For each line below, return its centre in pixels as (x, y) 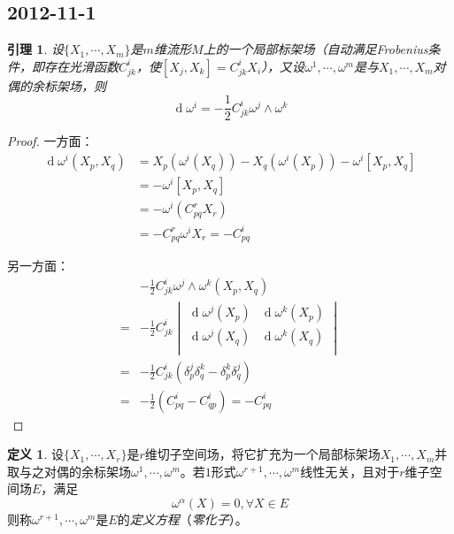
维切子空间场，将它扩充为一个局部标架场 (262, 454)
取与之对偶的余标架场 (69, 471)
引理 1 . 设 (35, 49)
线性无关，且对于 (350, 471)
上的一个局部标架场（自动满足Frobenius (315, 49)
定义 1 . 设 (35, 454)
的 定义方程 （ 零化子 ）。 (182, 519)
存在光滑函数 (81, 66)
